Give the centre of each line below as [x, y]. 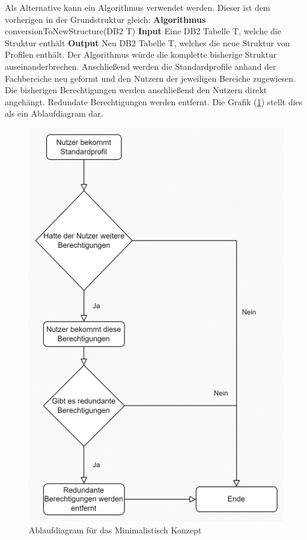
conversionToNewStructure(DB [62, 31]
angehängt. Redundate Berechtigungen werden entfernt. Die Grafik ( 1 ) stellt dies [154, 101]
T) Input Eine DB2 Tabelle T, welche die [203, 31]
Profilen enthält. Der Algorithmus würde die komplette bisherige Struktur [141, 54]
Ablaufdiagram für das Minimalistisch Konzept [115, 529]
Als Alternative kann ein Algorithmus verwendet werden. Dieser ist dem [138, 7]
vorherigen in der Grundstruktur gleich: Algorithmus [105, 19]
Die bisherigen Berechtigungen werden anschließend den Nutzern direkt [136, 90]
